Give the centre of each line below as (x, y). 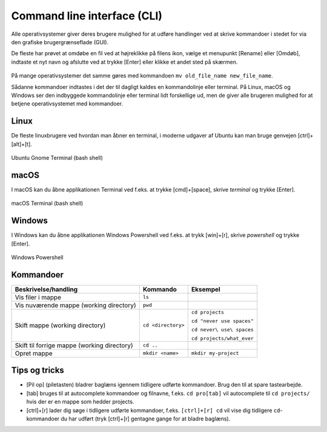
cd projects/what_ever (223, 338)
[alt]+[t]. (22, 144)
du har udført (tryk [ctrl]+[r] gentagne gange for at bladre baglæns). (146, 419)
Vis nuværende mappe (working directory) (75, 305)
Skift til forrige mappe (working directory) (74, 345)
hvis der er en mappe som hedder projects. (80, 402)
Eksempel (206, 289)
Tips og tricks (38, 371)
